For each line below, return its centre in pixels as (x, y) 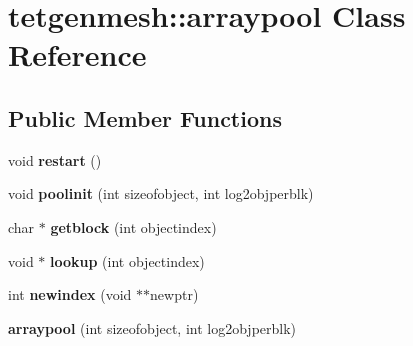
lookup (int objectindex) (127, 260)
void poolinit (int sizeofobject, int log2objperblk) (161, 193)
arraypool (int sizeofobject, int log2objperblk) (152, 327)
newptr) (174, 294)
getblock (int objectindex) (133, 226)
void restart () (55, 159)
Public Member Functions (145, 117)
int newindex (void (70, 294)
